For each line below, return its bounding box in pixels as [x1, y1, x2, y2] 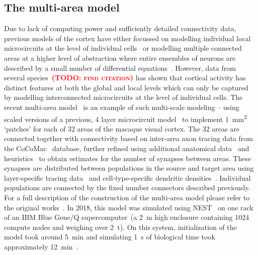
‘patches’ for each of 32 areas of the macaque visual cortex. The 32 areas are [4, 123, 239, 134]
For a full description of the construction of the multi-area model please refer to [4, 192, 250, 202]
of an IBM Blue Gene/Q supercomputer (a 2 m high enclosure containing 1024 [4, 212, 249, 222]
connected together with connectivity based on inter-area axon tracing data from [4, 133, 253, 144]
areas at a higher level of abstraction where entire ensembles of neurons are [4, 52, 236, 63]
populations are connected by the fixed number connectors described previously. [4, 182, 250, 193]
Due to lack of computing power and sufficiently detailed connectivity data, [4, 23, 236, 34]
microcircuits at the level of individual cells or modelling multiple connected [4, 43, 242, 53]
